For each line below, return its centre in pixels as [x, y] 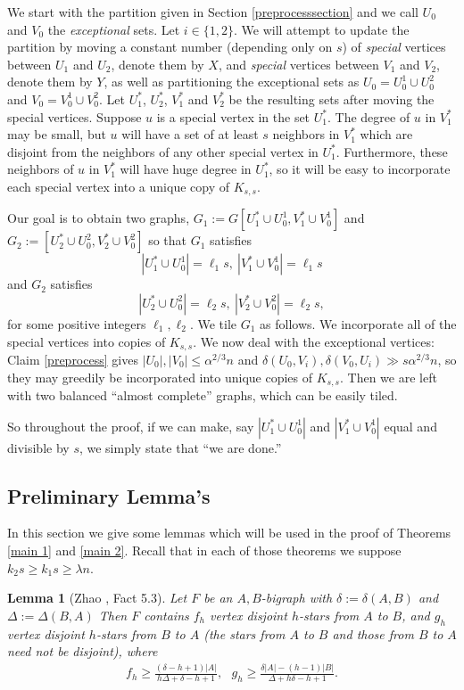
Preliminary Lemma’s [109, 495]
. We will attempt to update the [322, 29]
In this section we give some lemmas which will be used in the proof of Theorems [229, 533]
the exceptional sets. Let [114, 29]
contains [166, 615]
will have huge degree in [186, 169]
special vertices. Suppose [75, 116]
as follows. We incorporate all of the [358, 323]
